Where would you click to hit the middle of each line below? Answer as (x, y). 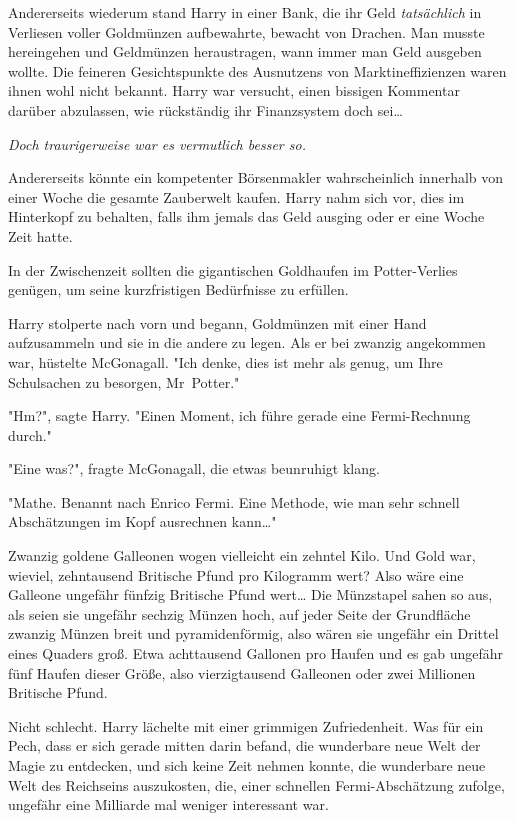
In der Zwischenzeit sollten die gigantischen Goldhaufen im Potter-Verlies (233, 269)
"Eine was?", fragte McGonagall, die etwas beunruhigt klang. (194, 468)
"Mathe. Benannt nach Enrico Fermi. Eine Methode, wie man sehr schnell (234, 501)
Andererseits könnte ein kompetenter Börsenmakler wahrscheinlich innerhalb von (256, 177)
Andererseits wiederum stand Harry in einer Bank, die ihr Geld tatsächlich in (245, 12)
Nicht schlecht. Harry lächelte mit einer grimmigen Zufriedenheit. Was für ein (246, 725)
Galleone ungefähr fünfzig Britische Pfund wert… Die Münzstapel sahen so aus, (250, 594)
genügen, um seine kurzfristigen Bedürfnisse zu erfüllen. (178, 289)
